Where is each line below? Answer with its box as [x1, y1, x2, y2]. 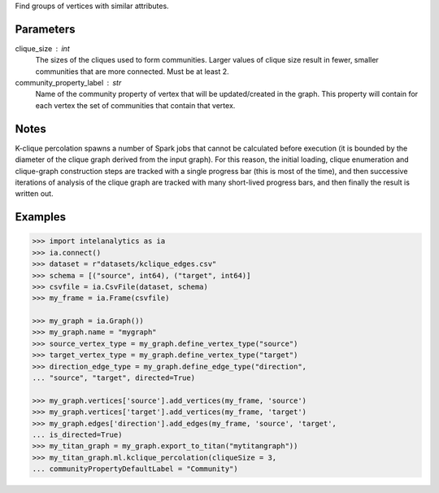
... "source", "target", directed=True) [32, 373, 195, 382]
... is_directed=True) [32, 430, 123, 439]
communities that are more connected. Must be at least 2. [35, 66, 229, 76]
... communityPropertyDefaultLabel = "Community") [32, 465, 239, 473]
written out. [15, 189, 54, 199]
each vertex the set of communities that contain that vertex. [35, 100, 236, 110]
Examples [15, 210, 67, 224]
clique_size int [15, 43, 70, 53]
